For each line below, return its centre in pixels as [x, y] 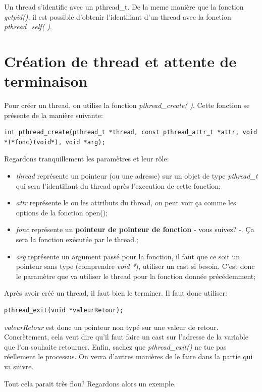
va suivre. [19, 366]
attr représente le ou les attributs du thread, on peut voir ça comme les [126, 203]
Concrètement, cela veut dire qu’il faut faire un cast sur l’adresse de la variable [126, 337]
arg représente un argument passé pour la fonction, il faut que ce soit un [128, 256]
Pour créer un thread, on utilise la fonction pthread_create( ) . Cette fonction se [127, 105]
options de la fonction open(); [62, 212]
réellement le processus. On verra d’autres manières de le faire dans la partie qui [128, 356]
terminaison [46, 81]
